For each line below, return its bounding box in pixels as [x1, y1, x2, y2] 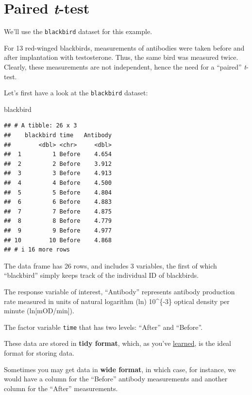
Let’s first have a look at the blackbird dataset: [4, 88, 148, 98]
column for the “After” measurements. [4, 383, 118, 393]
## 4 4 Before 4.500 [4, 179, 112, 186]
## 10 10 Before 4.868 [4, 236, 112, 244]
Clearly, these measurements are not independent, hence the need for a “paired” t [4, 61, 246, 72]
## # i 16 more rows [4, 246, 70, 253]
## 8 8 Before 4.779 [4, 217, 112, 225]
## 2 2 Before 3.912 [4, 160, 112, 167]
